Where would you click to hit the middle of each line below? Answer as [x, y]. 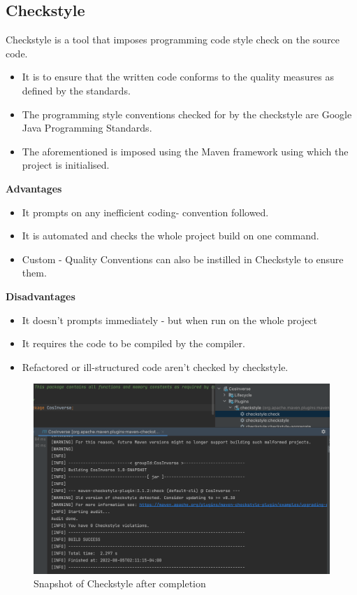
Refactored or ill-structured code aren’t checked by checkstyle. [155, 366]
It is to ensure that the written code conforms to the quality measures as [178, 77]
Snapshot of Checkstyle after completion [120, 583]
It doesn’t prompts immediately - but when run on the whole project [170, 320]
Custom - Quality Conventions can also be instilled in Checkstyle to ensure [183, 259]
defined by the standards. [76, 90]
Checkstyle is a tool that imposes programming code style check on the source [173, 40]
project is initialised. [66, 165]
